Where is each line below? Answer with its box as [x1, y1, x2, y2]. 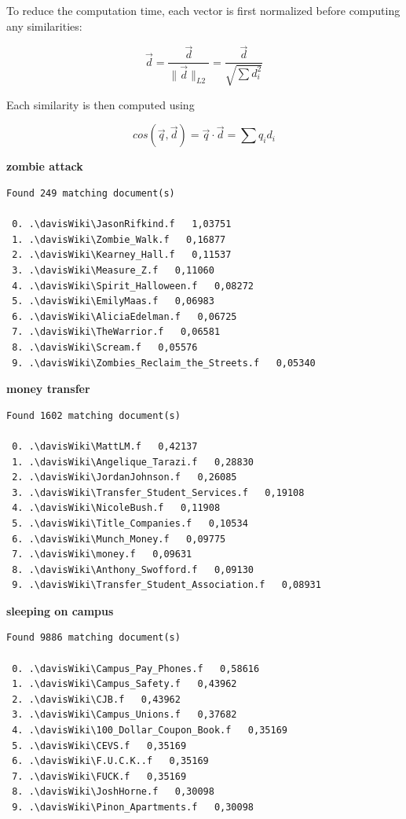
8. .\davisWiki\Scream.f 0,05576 [12, 341, 198, 353]
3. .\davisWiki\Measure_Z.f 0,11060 [12, 265, 214, 277]
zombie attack [6, 158, 83, 174]
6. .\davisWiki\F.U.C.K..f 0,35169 [12, 755, 209, 767]
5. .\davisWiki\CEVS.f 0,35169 [12, 740, 187, 751]
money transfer [6, 380, 90, 397]
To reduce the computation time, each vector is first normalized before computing [6, 2, 401, 18]
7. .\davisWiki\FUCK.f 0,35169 [12, 770, 187, 782]
